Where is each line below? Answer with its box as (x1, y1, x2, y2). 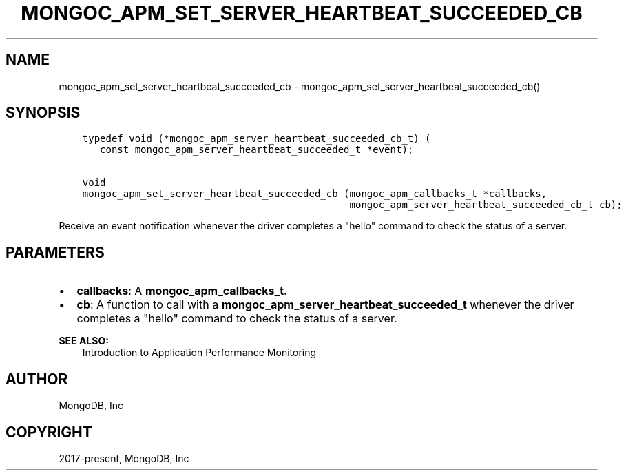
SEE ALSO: (59, 335, 109, 347)
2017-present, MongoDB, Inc (59, 452, 189, 464)
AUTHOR (6, 370, 68, 388)
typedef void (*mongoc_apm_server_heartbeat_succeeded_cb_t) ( (82, 133, 431, 145)
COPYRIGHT (6, 423, 92, 441)
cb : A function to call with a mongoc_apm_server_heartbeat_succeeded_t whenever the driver (76, 298, 574, 312)
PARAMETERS (6, 243, 105, 261)
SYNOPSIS (6, 104, 81, 122)
